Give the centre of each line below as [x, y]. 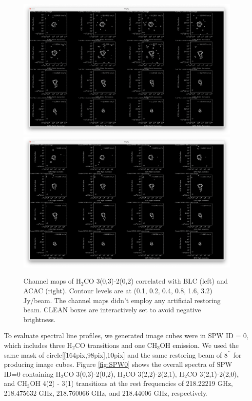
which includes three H [38, 345]
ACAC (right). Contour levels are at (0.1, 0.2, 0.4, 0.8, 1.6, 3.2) [118, 290]
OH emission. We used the [199, 345]
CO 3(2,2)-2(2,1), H [155, 373]
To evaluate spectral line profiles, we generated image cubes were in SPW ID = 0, [126, 335]
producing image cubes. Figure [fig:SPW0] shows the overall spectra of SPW [118, 364]
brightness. [39, 319]
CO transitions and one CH [116, 345]
